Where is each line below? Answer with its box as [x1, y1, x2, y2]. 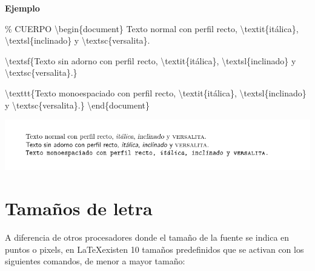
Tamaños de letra [5, 196, 153, 221]
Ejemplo [5, 2, 40, 14]
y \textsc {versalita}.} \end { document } [5, 98, 150, 111]
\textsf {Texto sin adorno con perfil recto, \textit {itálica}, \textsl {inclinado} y [5, 54, 296, 67]
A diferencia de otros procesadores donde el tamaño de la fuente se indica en [5, 231, 290, 244]
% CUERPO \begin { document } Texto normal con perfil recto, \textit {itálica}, [5, 22, 299, 35]
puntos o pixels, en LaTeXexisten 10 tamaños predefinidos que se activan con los [5, 243, 304, 255]
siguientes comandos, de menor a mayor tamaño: [5, 255, 185, 267]
